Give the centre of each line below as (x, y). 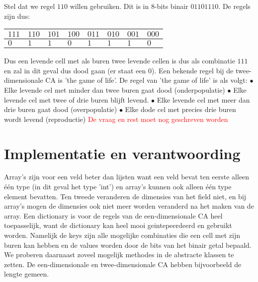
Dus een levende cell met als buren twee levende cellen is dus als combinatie (120, 61)
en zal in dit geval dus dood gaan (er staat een (75, 70)
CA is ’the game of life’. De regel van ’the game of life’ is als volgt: (146, 80)
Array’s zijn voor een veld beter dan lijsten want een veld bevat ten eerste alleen (127, 177)
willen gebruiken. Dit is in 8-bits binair (129, 6)
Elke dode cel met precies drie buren (180, 109)
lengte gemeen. (27, 274)
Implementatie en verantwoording (122, 153)
